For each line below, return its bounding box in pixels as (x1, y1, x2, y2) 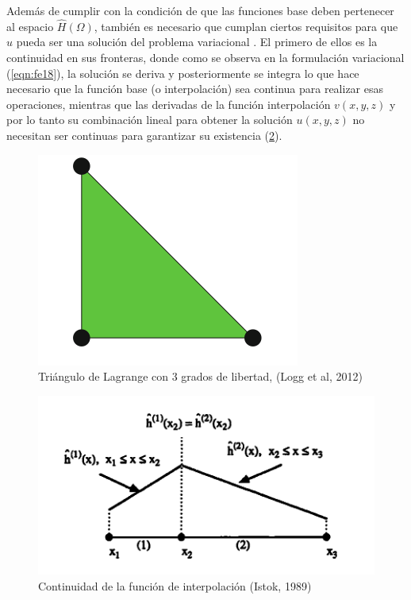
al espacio (6, 17, 54, 34)
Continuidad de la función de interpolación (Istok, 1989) (38, 577, 312, 594)
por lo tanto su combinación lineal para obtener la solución (6, 111, 293, 128)
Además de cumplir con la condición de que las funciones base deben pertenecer (6, 2, 394, 18)
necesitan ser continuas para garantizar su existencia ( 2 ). (6, 126, 282, 143)
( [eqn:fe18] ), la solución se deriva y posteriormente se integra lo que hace (6, 64, 359, 81)
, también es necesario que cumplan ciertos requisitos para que (94, 17, 398, 34)
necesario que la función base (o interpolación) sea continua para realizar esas (6, 80, 384, 97)
